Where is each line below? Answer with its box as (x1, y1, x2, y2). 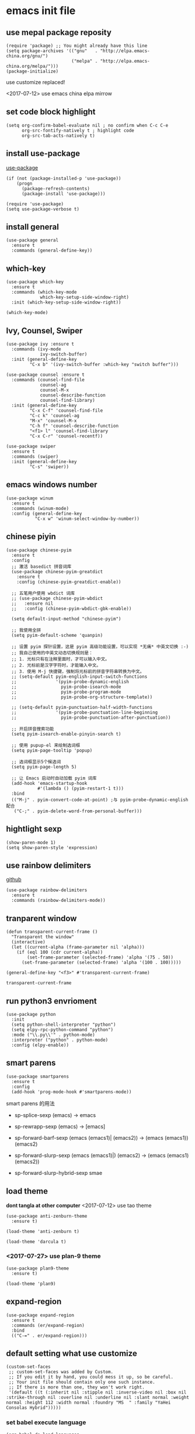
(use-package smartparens (6, 1073, 69, 1080)
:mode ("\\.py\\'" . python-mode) (11, 1032, 95, 1037)
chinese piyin (6, 532, 57, 542)
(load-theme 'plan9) (6, 1281, 57, 1287)
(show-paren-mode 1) (6, 839, 57, 846)
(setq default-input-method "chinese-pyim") (11, 616, 121, 622)
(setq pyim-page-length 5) (11, 764, 77, 770)
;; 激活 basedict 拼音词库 (11, 563, 72, 570)
